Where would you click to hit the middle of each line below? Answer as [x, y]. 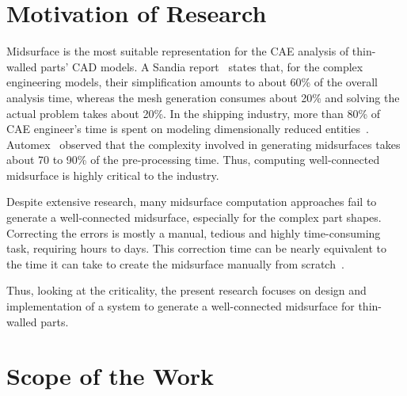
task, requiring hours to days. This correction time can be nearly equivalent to [197, 248]
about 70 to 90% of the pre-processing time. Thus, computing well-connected [193, 160]
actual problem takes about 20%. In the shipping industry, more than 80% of [194, 113]
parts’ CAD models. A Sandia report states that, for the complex [202, 66]
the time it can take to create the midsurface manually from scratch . [175, 263]
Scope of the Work [110, 376]
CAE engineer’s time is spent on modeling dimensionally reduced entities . [188, 129]
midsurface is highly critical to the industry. [113, 175]
